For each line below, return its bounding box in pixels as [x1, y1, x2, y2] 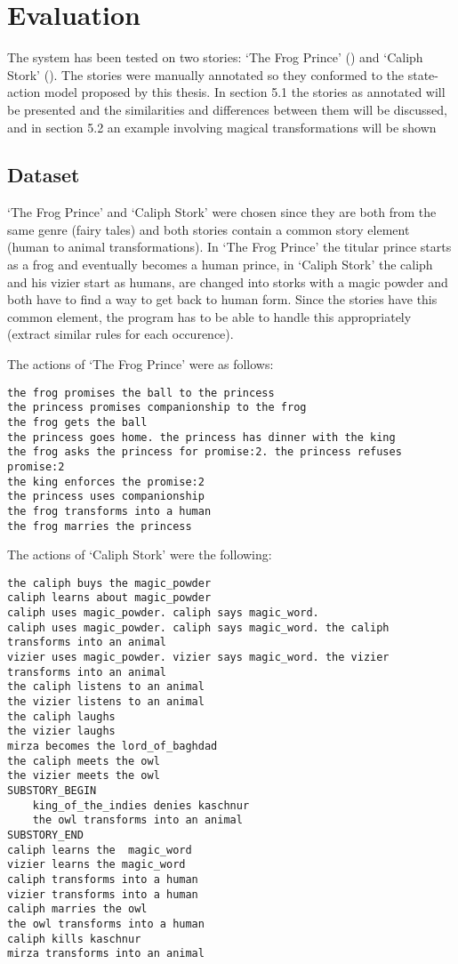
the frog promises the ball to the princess [7, 386, 275, 399]
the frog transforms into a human [7, 504, 212, 518]
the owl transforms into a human [7, 917, 205, 930]
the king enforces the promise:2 [7, 475, 205, 488]
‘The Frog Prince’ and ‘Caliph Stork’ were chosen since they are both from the [7, 203, 437, 221]
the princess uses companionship [7, 490, 205, 503]
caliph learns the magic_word [7, 843, 192, 856]
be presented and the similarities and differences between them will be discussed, [7, 100, 447, 118]
